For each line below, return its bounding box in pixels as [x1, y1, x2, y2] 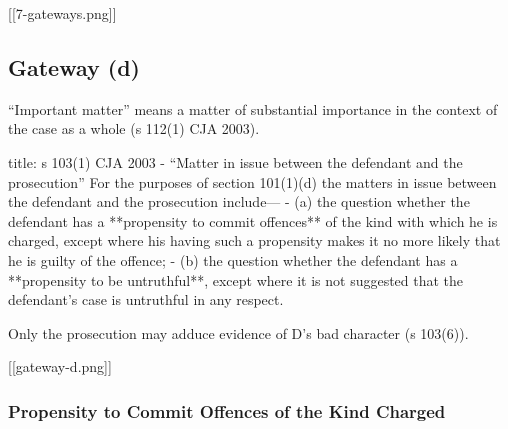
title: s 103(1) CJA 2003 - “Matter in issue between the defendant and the [8, 151, 463, 172]
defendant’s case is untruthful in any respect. [8, 289, 284, 310]
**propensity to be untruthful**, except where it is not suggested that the [8, 269, 464, 290]
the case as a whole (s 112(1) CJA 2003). [8, 118, 260, 139]
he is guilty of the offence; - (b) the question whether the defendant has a [8, 249, 458, 270]
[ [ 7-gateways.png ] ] [8, 3, 117, 23]
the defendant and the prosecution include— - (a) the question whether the [8, 191, 470, 212]
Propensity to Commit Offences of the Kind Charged [8, 398, 446, 423]
